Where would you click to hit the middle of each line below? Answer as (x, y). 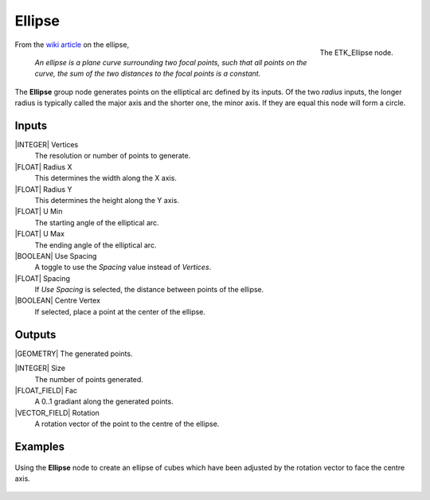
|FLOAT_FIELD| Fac (46, 390)
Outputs (35, 334)
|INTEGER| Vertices (47, 145)
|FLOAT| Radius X (43, 166)
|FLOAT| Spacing (43, 278)
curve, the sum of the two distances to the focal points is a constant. (148, 74)
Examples (40, 446)
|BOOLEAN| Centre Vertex (58, 301)
